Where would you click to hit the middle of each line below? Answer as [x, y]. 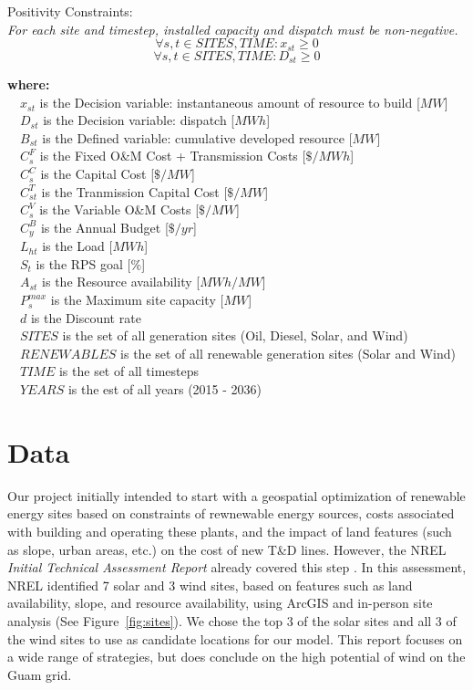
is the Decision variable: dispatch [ [139, 120]
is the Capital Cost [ [98, 174]
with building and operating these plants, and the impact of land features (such [230, 531]
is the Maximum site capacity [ [137, 300]
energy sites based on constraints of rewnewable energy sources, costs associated [231, 513]
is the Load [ [77, 246]
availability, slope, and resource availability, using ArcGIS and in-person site [220, 603]
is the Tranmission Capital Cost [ [134, 191]
